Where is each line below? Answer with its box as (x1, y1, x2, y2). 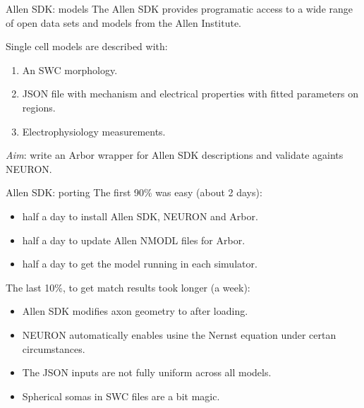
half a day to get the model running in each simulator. (22, 256, 257, 271)
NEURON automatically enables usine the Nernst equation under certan (22, 327, 336, 342)
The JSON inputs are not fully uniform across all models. (22, 365, 272, 380)
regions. (22, 100, 56, 114)
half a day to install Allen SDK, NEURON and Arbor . (22, 208, 258, 223)
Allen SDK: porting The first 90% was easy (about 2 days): (6, 185, 262, 200)
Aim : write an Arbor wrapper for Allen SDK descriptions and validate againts (6, 148, 344, 162)
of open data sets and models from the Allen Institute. (6, 15, 242, 30)
